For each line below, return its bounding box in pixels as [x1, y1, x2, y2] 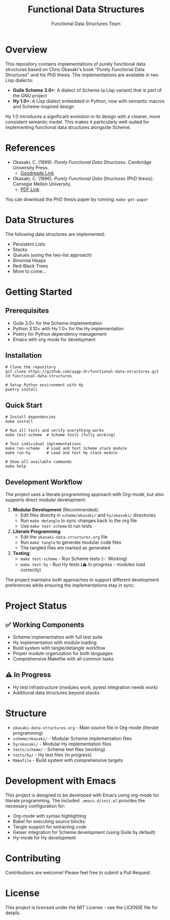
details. [5, 910, 21, 916]
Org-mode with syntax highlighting [12, 812, 87, 819]
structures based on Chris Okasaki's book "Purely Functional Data [5, 66, 145, 72]
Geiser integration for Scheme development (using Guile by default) [12, 829, 156, 835]
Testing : [12, 550, 31, 556]
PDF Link [20, 186, 40, 192]
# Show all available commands [5, 459, 72, 464]
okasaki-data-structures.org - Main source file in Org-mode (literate [12, 724, 159, 731]
